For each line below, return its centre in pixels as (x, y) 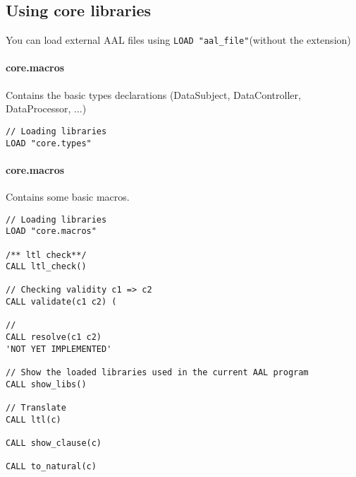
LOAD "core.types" (49, 143)
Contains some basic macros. (68, 196)
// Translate (36, 408)
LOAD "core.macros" (51, 231)
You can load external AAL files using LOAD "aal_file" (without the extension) (178, 40)
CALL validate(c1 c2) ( (61, 302)
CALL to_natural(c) (51, 467)
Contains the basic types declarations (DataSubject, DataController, (153, 94)
